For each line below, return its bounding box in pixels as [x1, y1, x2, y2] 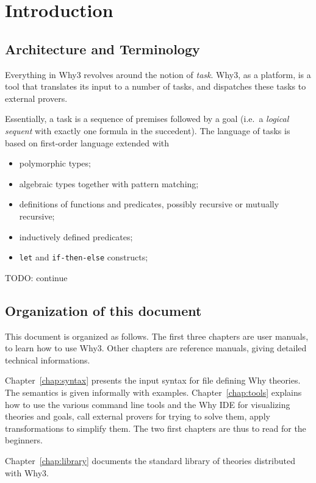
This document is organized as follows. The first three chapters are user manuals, [5, 329, 309, 342]
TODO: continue [5, 271, 68, 284]
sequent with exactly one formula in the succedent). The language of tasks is [5, 124, 290, 137]
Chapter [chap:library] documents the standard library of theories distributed [5, 454, 295, 467]
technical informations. [5, 353, 90, 366]
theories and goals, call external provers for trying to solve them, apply [5, 410, 270, 423]
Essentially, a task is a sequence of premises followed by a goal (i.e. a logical [5, 112, 289, 125]
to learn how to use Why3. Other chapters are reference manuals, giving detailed [5, 342, 307, 354]
